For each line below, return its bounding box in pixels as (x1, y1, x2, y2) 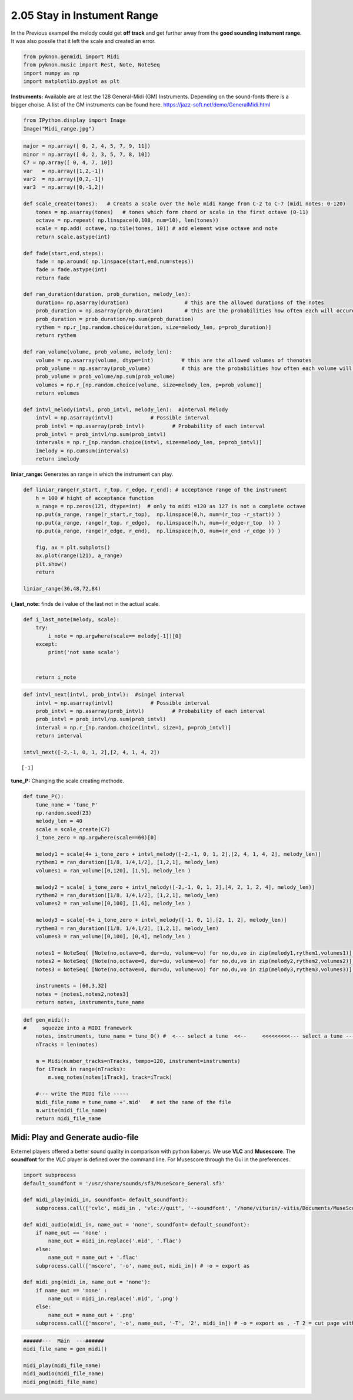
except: (35, 641, 58, 648)
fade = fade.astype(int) (35, 266, 108, 273)
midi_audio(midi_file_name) (23, 1371, 104, 1377)
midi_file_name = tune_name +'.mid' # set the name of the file (35, 1099, 232, 1105)
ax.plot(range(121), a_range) (35, 552, 123, 559)
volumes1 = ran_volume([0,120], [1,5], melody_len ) (35, 867, 191, 874)
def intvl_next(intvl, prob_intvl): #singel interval (23, 691, 185, 698)
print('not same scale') (48, 649, 120, 656)
